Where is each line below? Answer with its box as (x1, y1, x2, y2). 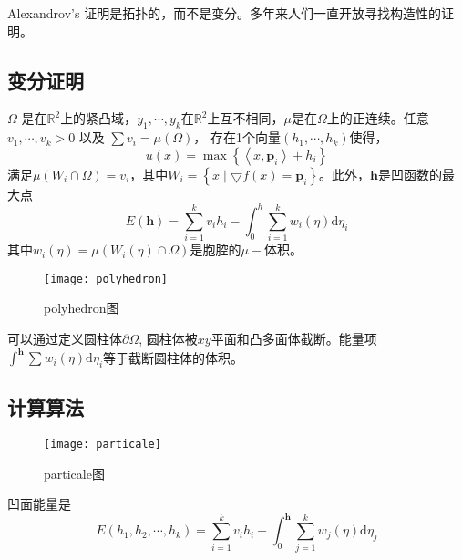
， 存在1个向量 (193, 128, 281, 147)
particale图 (44, 463, 105, 482)
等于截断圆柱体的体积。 (103, 347, 244, 367)
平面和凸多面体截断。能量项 (210, 329, 377, 348)
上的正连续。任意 (326, 109, 429, 128)
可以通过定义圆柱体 (7, 329, 122, 348)
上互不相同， (207, 109, 284, 128)
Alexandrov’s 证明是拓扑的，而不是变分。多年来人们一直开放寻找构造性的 (7, 4, 442, 22)
